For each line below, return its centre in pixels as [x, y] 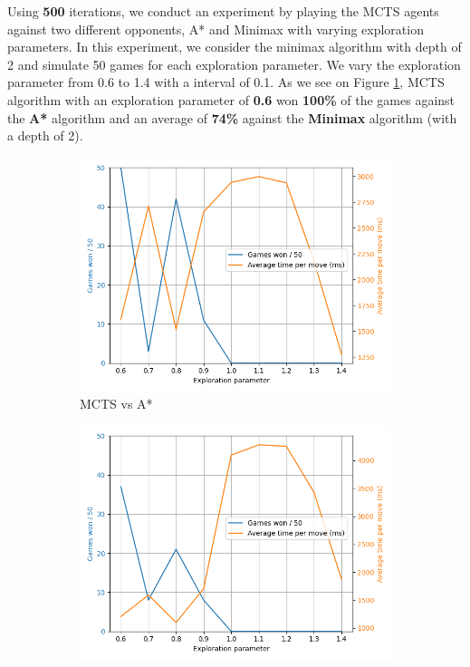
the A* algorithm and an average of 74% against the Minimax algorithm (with [232, 117]
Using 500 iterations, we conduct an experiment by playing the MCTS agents [223, 11]
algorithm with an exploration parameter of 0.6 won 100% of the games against [231, 99]
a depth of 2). [45, 135]
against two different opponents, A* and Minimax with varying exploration [216, 29]
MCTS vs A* [116, 404]
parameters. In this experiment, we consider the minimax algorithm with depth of [235, 47]
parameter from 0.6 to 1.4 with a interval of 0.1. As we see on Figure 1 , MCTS [226, 82]
